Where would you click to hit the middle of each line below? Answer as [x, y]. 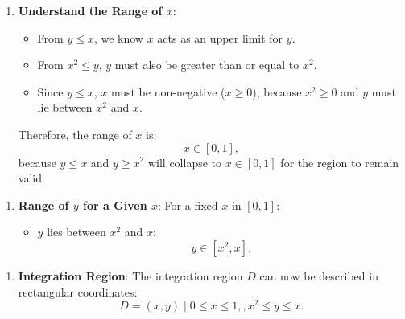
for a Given [115, 204]
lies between [76, 232]
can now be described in [319, 275]
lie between [65, 107]
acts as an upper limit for [220, 37]
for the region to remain [340, 162]
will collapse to [185, 162]
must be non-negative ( [168, 91]
